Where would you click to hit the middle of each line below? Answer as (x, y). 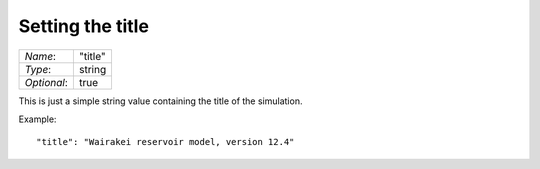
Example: (37, 119)
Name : (40, 56)
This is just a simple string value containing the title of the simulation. (160, 101)
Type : (38, 69)
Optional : (46, 82)
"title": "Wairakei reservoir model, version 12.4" (165, 142)
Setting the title (84, 26)
